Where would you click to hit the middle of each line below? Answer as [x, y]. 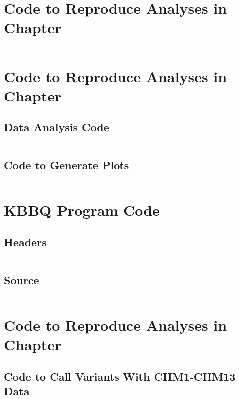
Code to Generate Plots [67, 165]
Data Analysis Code [57, 127]
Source [22, 280]
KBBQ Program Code [82, 210]
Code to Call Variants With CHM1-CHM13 [120, 376]
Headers [25, 242]
